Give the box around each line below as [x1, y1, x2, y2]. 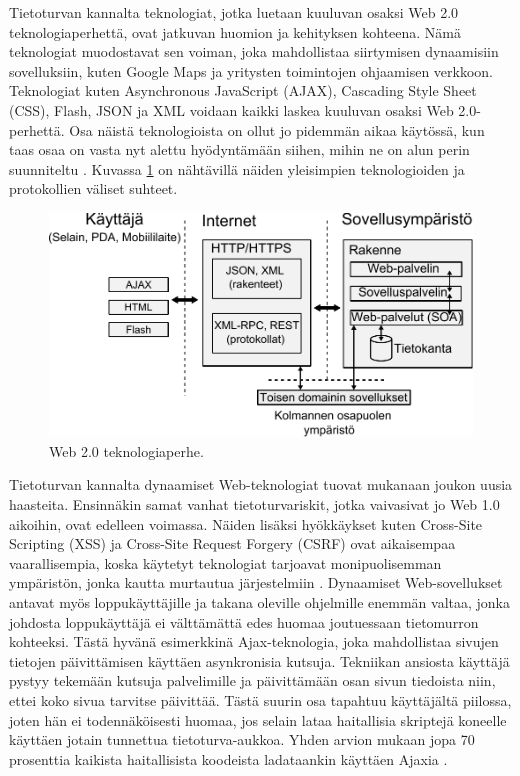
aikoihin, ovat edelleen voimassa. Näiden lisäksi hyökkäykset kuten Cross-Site [9, 513, 483, 534]
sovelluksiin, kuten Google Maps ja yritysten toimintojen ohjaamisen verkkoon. [9, 60, 493, 81]
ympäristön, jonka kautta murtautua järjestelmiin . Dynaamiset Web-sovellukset [9, 572, 503, 593]
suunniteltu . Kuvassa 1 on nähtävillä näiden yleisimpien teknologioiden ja [9, 158, 465, 179]
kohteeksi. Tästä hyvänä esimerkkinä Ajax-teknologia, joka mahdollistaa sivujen [9, 631, 499, 652]
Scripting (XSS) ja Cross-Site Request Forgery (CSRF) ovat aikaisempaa [9, 533, 456, 554]
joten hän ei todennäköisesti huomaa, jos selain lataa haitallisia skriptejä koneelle [9, 709, 507, 730]
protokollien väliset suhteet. [9, 178, 178, 199]
